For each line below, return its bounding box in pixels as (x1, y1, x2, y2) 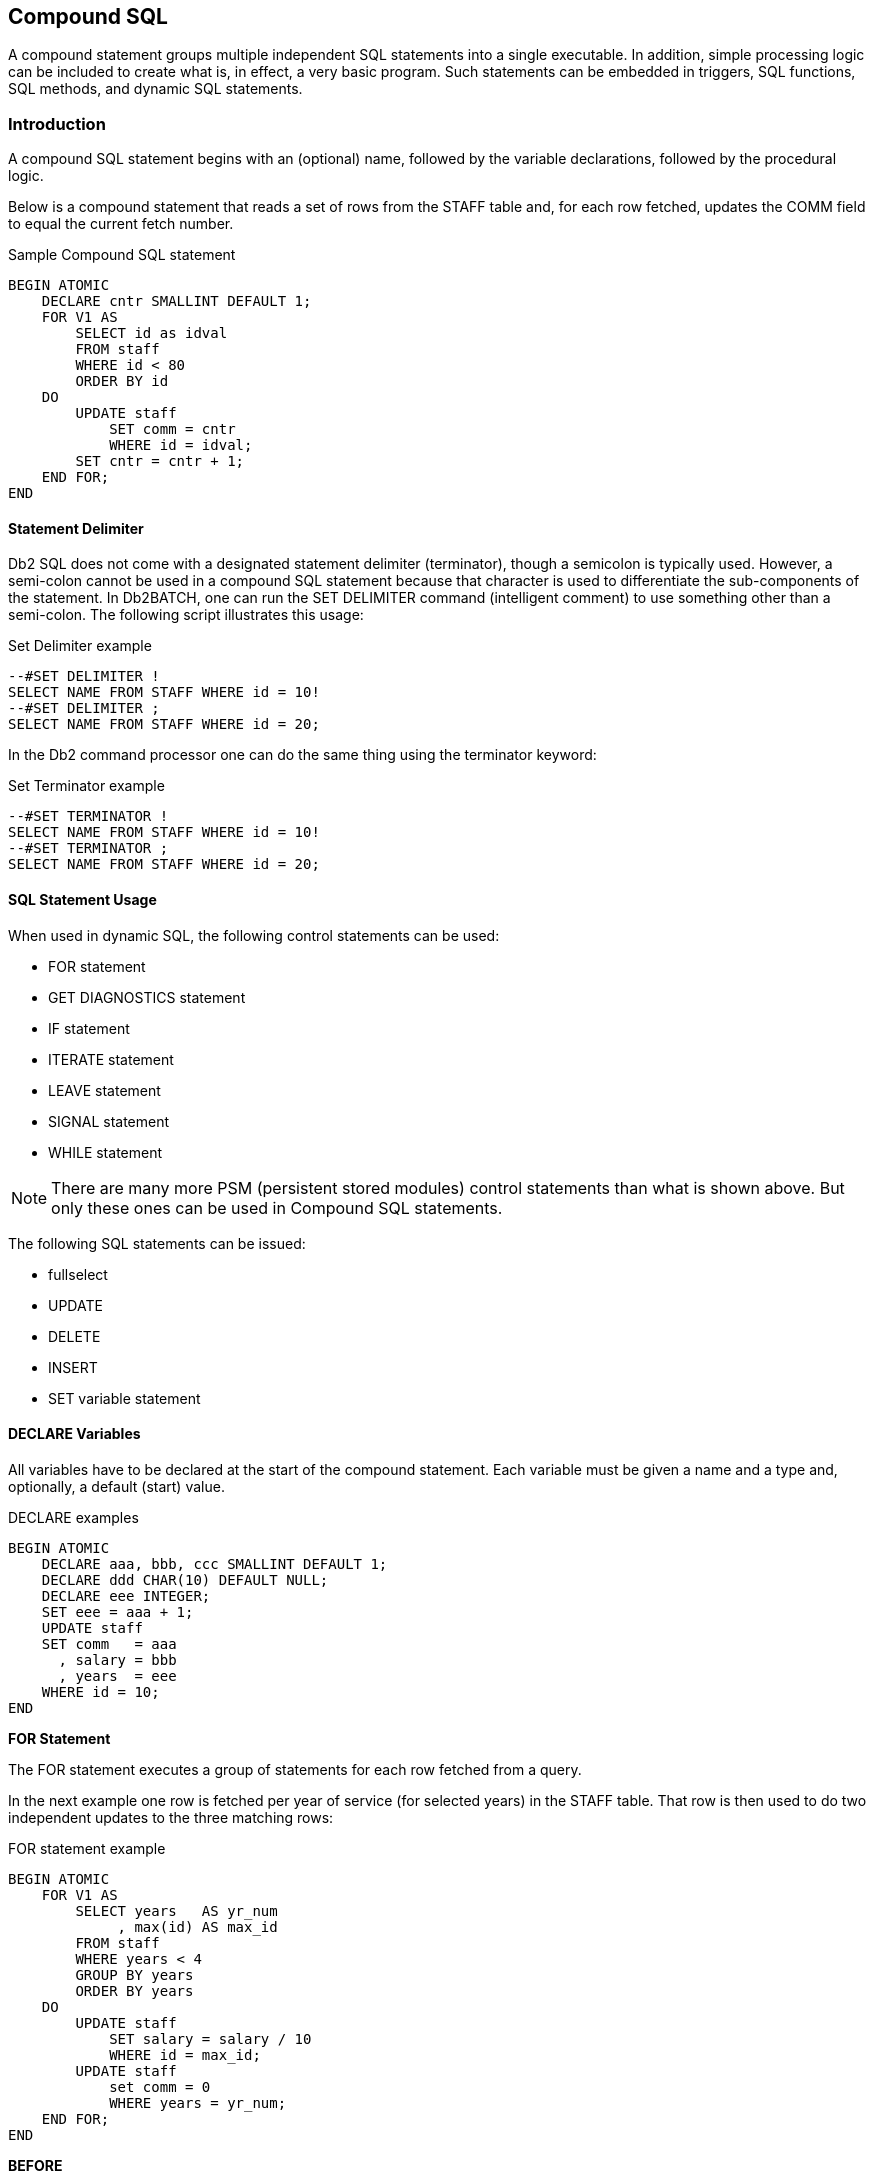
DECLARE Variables (8, 1425, 141, 1443)
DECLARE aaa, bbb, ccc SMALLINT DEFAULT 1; (41, 1555, 388, 1572)
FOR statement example (8, 1839, 166, 1857)
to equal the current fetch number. (8, 215, 234, 233)
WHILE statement (48, 1143, 163, 1161)
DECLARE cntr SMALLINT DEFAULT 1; (41, 293, 312, 310)
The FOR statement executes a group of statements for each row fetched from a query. (8, 1760, 582, 1778)
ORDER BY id (75, 373, 169, 390)
